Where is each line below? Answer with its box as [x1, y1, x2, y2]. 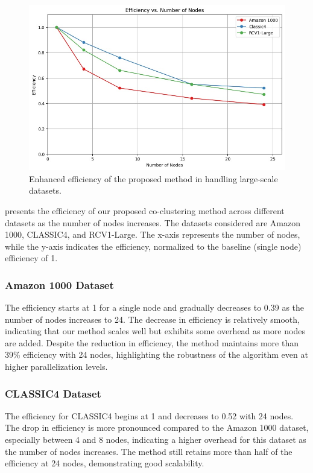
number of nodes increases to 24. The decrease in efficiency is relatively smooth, [5, 313, 300, 325]
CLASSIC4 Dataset [5, 386, 101, 401]
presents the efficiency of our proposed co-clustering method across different [5, 204, 285, 217]
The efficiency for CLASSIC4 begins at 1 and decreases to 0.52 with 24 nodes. [5, 409, 294, 422]
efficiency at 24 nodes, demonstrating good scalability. [5, 457, 204, 469]
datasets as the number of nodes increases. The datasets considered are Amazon [5, 216, 300, 229]
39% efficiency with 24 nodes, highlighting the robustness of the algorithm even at [5, 348, 308, 361]
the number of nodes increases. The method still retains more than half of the [5, 445, 292, 457]
